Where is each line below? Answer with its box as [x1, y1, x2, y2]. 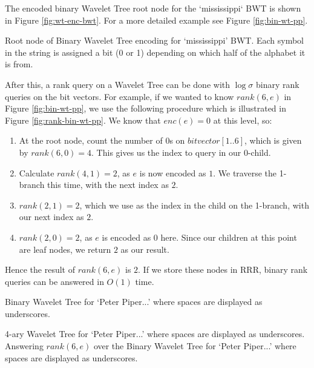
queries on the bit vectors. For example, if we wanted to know [5, 90, 234, 102]
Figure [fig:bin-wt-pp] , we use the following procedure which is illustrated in [5, 102, 286, 115]
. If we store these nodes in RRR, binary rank [138, 263, 308, 276]
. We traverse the [213, 166, 276, 179]
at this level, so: [213, 113, 272, 126]
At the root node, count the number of [19, 134, 163, 147]
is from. [5, 58, 33, 70]
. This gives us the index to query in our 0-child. [91, 146, 271, 158]
